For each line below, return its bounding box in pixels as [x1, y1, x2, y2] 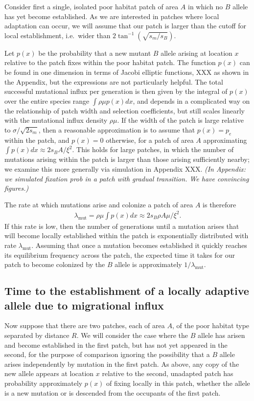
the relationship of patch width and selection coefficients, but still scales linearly [4, 105, 245, 115]
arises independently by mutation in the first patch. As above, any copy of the [4, 358, 239, 369]
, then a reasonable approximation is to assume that [38, 124, 195, 134]
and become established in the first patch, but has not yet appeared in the [4, 339, 228, 350]
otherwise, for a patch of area [106, 134, 194, 145]
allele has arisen [197, 330, 245, 340]
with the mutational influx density [4, 115, 108, 125]
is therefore [203, 199, 236, 209]
